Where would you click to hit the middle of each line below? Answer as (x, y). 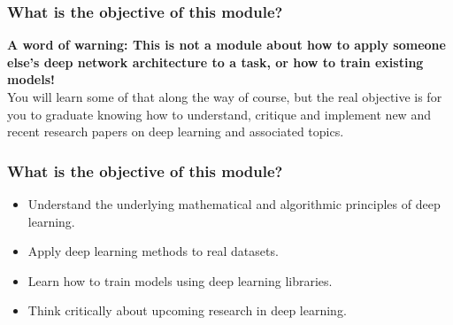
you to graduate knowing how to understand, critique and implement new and (219, 114)
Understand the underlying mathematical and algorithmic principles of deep (234, 204)
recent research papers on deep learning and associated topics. (176, 132)
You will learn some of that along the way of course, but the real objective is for (225, 97)
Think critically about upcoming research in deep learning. (187, 310)
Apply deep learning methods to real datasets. (153, 251)
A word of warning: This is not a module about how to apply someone (226, 45)
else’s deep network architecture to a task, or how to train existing (215, 62)
